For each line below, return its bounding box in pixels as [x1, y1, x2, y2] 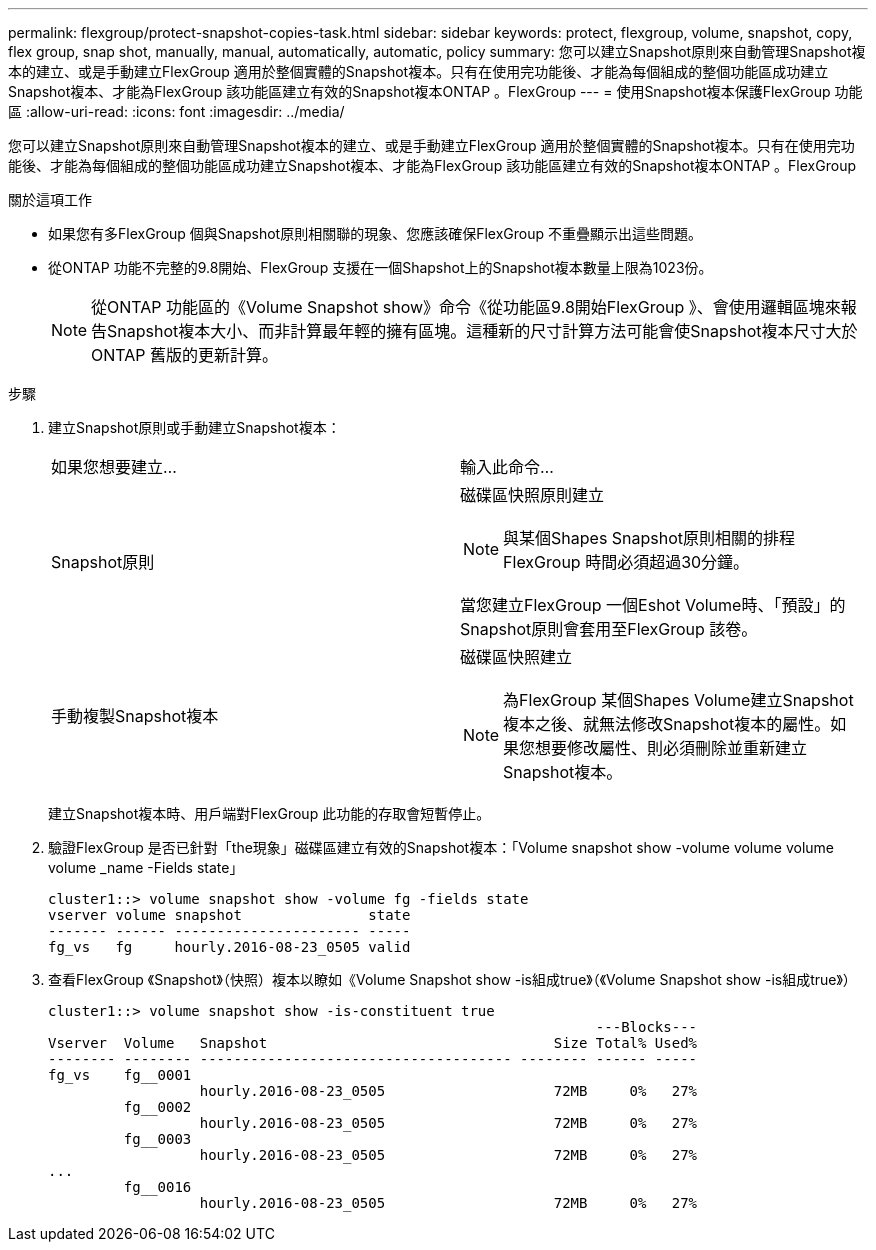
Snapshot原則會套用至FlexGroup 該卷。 [460, 619, 758, 639]
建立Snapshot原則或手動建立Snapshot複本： [48, 419, 341, 436]
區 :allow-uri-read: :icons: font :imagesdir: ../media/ [8, 103, 345, 120]
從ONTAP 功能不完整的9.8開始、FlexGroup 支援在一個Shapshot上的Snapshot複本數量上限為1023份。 [48, 259, 713, 276]
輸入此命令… [460, 457, 554, 477]
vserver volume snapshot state [48, 907, 411, 923]
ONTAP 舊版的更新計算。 [91, 345, 279, 365]
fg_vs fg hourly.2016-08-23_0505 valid [48, 939, 411, 955]
